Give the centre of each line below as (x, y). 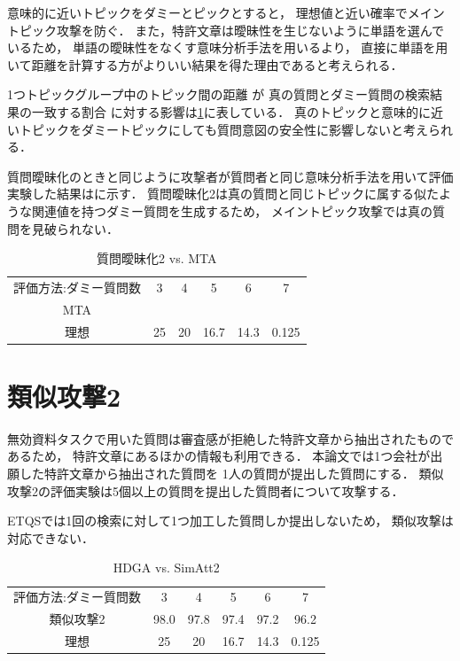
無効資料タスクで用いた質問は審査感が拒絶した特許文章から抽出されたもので (230, 438)
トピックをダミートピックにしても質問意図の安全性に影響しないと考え (223, 129)
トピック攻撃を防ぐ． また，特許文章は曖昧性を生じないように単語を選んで (226, 30)
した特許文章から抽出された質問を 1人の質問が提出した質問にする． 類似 (231, 474)
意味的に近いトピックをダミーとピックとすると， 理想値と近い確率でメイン (226, 12)
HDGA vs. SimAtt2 (166, 568)
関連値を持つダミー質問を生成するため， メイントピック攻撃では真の (232, 210)
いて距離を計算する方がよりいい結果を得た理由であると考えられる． (205, 64)
